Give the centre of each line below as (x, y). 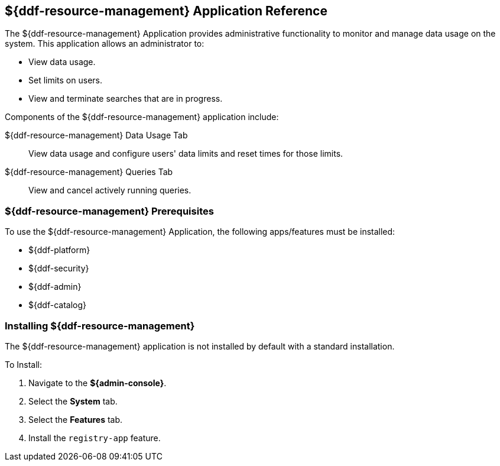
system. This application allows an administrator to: (105, 44)
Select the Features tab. (76, 419)
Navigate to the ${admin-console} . (98, 383)
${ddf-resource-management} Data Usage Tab (96, 135)
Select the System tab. (73, 401)
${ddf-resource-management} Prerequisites (109, 211)
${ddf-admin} (55, 287)
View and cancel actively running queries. (110, 190)
